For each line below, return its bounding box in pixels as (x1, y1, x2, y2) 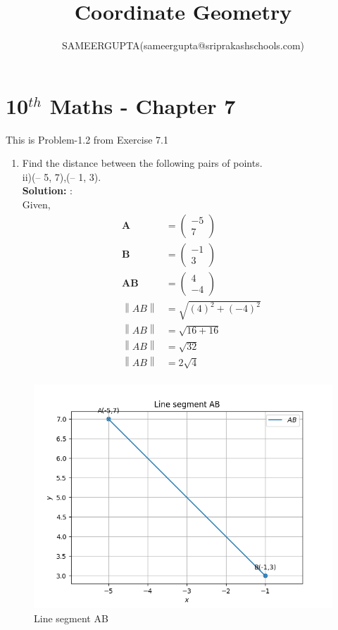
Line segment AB (34, 611, 108, 626)
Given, (22, 197, 51, 212)
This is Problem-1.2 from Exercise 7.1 (6, 132, 168, 146)
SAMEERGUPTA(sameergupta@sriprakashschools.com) (61, 38, 305, 53)
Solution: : (22, 183, 73, 198)
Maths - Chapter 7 (49, 91, 236, 120)
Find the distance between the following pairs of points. (22, 156, 263, 170)
